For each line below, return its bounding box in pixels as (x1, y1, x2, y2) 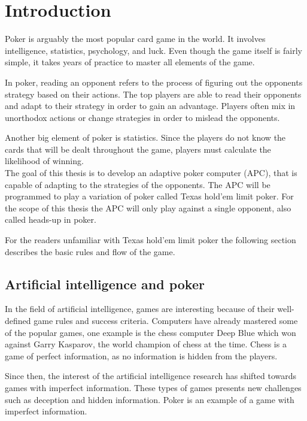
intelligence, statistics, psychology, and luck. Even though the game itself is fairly (5, 44, 302, 56)
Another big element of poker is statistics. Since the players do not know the (5, 131, 286, 144)
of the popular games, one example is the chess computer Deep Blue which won (5, 326, 296, 338)
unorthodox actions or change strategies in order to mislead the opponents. (5, 111, 280, 123)
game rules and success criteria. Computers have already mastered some (34, 314, 298, 327)
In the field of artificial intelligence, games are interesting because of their (5, 302, 275, 315)
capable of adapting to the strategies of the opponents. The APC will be (5, 178, 270, 190)
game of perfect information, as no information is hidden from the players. (5, 349, 278, 362)
